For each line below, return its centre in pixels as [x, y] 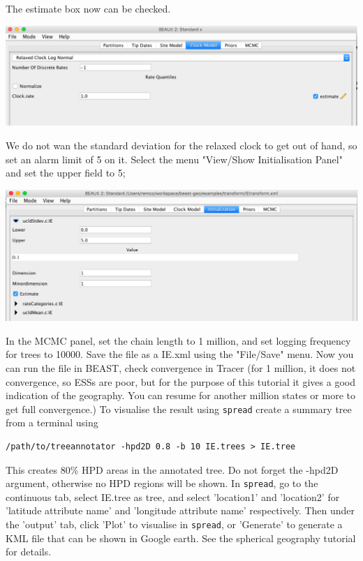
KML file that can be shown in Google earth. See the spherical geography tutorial [181, 538]
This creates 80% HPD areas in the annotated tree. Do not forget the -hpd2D [172, 469]
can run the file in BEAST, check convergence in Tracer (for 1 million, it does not [181, 367]
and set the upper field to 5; [66, 173]
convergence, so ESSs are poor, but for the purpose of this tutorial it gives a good [180, 381]
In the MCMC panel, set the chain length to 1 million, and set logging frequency [178, 340]
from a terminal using [52, 422]
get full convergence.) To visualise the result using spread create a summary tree [179, 409]
